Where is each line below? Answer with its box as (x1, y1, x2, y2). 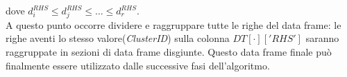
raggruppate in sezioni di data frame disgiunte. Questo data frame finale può (6, 44, 332, 58)
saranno (305, 31, 339, 45)
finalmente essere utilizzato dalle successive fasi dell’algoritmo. (6, 58, 270, 72)
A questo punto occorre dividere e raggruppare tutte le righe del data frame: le (6, 17, 341, 32)
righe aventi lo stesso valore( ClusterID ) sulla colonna (6, 31, 230, 45)
